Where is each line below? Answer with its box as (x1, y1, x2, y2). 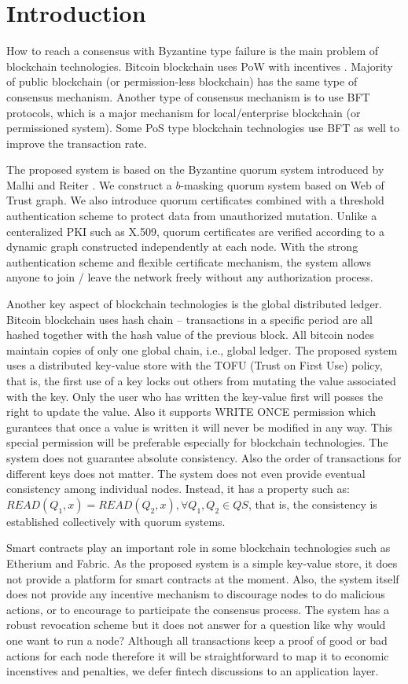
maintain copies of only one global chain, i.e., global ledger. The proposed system (6, 341, 398, 358)
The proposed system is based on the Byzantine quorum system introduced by (6, 161, 384, 178)
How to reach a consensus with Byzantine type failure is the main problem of (6, 42, 379, 59)
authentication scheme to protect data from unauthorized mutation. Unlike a (6, 208, 377, 224)
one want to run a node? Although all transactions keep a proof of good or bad (6, 631, 388, 648)
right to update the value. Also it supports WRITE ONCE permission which (6, 403, 377, 420)
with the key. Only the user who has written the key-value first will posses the (6, 388, 383, 404)
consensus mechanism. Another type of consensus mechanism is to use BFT (6, 88, 370, 105)
